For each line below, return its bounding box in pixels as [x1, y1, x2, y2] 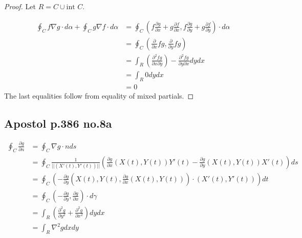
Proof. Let [4, 1, 36, 11]
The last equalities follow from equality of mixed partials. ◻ [4, 90, 194, 101]
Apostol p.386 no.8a [4, 115, 112, 131]
